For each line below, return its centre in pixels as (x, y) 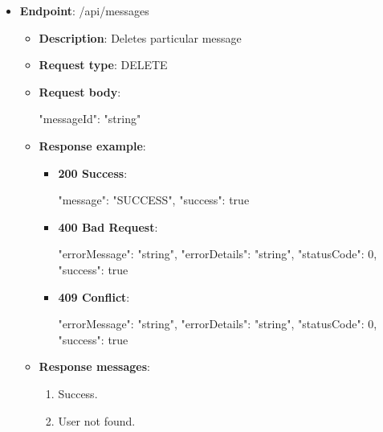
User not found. (97, 420)
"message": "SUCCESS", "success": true (154, 200)
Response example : (92, 145)
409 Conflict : (94, 296)
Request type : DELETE (103, 65)
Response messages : (94, 366)
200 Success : (93, 173)
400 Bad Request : (108, 226)
